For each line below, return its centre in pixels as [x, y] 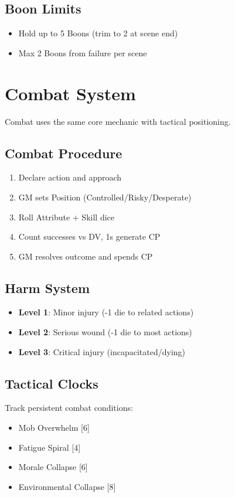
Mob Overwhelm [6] [54, 428]
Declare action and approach [70, 177]
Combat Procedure [64, 153]
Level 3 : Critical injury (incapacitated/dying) [102, 351]
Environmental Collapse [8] [67, 486]
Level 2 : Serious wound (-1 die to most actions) [105, 332]
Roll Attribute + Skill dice [66, 217]
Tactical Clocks [52, 383]
